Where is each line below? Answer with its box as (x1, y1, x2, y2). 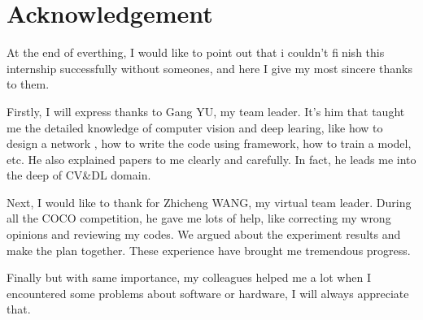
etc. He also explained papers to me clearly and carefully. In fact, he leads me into (7, 150, 416, 167)
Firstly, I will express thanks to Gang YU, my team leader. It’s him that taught (7, 102, 405, 119)
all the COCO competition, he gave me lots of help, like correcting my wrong (7, 210, 391, 227)
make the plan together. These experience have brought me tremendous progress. (7, 241, 411, 258)
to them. (7, 76, 50, 93)
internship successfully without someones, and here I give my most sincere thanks (7, 59, 412, 76)
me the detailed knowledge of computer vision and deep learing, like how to (7, 119, 383, 136)
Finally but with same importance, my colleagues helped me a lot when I (7, 269, 371, 286)
